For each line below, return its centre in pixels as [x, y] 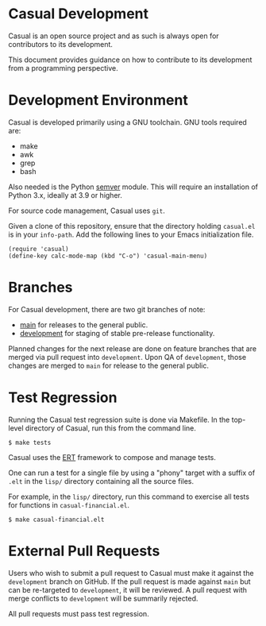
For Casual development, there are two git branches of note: [107, 309]
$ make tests [30, 442]
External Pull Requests [84, 551]
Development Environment [98, 100]
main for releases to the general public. [84, 325]
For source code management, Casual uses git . [87, 211]
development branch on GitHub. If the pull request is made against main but [130, 582]
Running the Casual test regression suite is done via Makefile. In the [119, 419]
